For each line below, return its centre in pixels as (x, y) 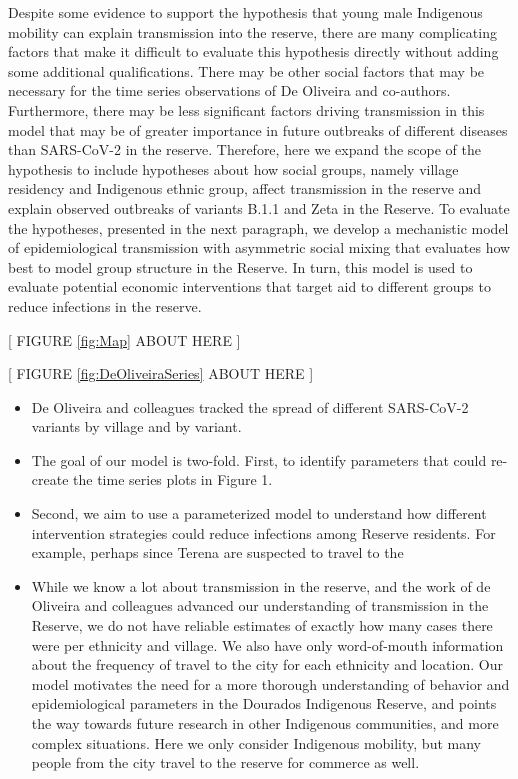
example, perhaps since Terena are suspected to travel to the (217, 552)
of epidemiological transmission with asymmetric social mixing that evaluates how (259, 247)
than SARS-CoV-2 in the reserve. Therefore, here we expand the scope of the (245, 149)
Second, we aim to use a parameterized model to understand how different (259, 513)
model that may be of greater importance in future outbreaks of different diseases (258, 129)
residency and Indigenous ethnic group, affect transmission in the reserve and (245, 188)
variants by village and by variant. (136, 426)
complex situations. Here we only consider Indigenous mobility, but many (256, 742)
